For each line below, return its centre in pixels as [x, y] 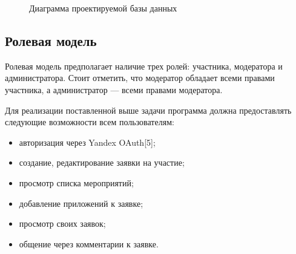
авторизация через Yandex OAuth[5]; [87, 142]
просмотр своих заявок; [62, 223]
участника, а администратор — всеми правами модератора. [114, 89]
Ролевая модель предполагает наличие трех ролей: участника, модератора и [144, 66]
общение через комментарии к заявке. [89, 243]
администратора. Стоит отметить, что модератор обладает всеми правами [140, 78]
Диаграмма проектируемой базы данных [103, 8]
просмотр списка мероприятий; [76, 182]
